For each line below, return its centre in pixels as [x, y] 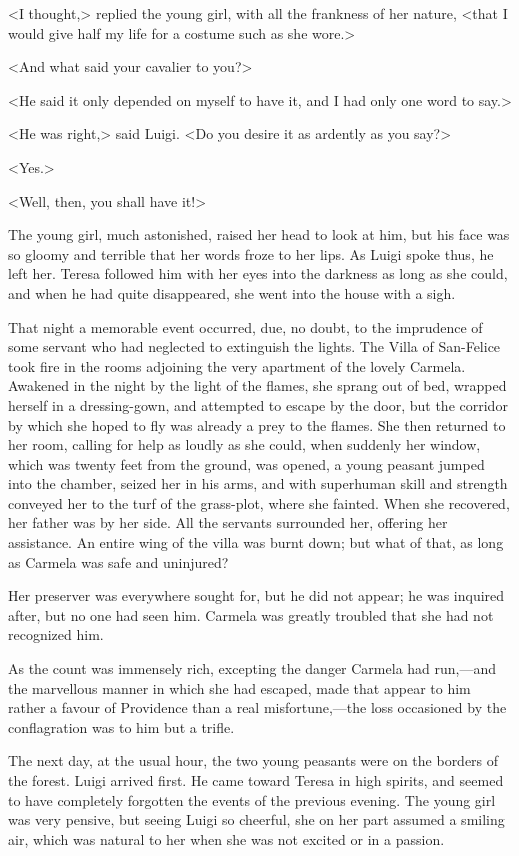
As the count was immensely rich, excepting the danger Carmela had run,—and [252, 668]
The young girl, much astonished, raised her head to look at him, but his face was [259, 234]
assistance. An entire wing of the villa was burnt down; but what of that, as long [256, 542]
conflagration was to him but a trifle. [121, 726]
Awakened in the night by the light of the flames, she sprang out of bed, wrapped [257, 385]
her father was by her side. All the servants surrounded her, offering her [228, 522]
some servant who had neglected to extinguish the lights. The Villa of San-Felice [254, 346]
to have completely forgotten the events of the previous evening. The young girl [252, 799]
